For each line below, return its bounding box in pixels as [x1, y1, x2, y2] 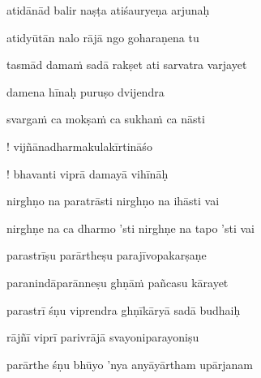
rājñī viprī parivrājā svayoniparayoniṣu [6, 329, 199, 346]
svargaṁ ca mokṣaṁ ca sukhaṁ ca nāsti [6, 110, 205, 127]
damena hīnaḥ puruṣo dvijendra [6, 83, 165, 100]
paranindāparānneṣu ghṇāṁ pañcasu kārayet [6, 273, 229, 290]
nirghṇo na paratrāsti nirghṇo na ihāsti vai [6, 192, 220, 209]
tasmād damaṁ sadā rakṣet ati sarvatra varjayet [6, 56, 247, 73]
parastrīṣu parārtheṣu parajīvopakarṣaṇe [6, 247, 207, 264]
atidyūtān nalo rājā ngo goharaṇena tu [6, 28, 199, 45]
